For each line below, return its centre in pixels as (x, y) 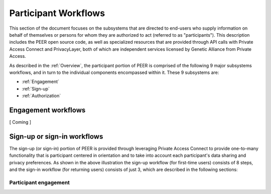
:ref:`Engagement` (41, 82)
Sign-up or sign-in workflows (56, 136)
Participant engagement (40, 182)
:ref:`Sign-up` (36, 88)
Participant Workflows (57, 13)
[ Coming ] (20, 122)
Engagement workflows (47, 110)
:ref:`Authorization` (41, 96)
